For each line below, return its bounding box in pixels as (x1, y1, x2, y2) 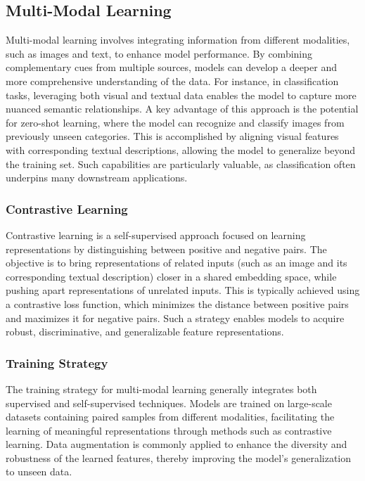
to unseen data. (6, 464, 72, 479)
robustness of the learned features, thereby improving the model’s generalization (6, 450, 352, 465)
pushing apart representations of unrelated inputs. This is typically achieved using (6, 283, 360, 297)
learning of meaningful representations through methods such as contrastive (6, 423, 332, 437)
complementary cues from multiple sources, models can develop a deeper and (6, 60, 337, 75)
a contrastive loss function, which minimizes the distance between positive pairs (6, 296, 349, 311)
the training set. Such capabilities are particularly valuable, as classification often (6, 156, 356, 171)
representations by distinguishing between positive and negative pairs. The (6, 241, 327, 256)
